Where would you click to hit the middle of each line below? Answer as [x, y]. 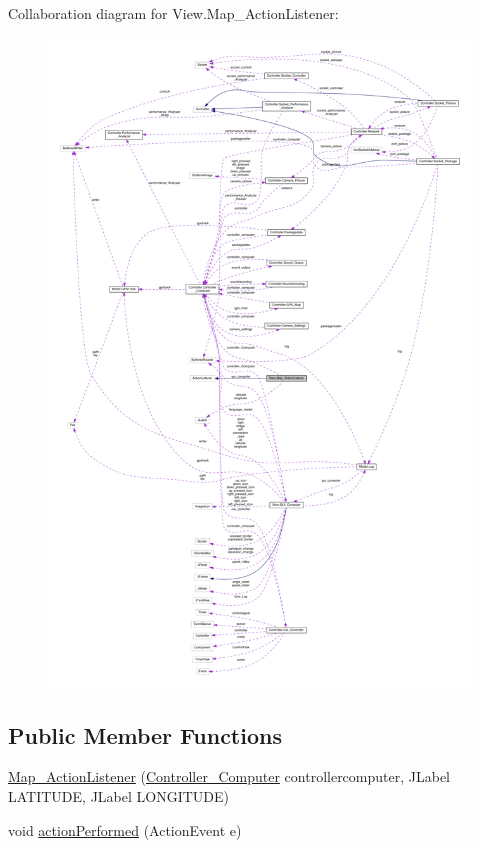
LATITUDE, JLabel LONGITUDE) [119, 795]
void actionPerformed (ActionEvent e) [125, 829]
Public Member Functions [145, 734]
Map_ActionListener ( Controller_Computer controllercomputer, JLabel [229, 776]
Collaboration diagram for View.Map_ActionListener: [173, 13]
